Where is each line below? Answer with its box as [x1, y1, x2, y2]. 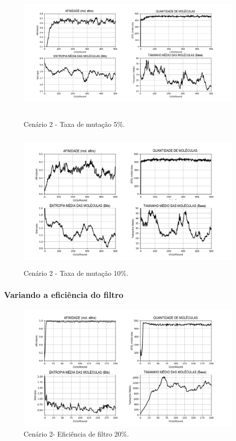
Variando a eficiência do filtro [4, 289, 123, 301]
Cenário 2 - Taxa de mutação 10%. [24, 267, 128, 278]
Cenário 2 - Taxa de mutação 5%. [24, 119, 125, 129]
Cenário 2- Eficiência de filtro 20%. [24, 428, 129, 439]
